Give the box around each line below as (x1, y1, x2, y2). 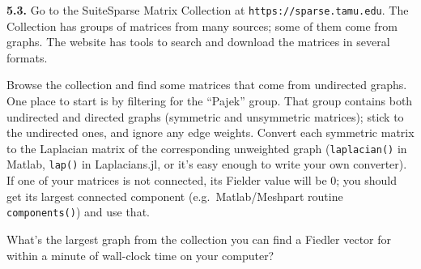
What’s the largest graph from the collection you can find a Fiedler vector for (6, 230, 392, 247)
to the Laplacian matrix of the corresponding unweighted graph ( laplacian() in (6, 139, 407, 156)
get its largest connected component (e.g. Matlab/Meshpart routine (6, 187, 343, 204)
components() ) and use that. (6, 203, 150, 220)
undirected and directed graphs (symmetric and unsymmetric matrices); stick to (6, 108, 404, 125)
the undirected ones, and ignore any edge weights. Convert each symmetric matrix (6, 124, 415, 141)
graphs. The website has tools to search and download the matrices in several (6, 33, 390, 50)
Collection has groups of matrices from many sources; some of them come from (6, 17, 398, 34)
